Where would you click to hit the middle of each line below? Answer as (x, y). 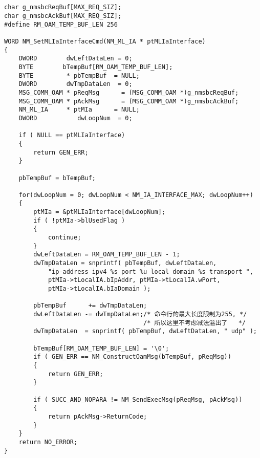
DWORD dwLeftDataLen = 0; (75, 59)
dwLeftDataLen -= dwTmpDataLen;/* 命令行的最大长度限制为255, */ (140, 314)
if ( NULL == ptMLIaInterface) (72, 135)
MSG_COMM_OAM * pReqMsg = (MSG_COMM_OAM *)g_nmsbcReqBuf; (129, 92)
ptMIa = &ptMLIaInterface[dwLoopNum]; (99, 212)
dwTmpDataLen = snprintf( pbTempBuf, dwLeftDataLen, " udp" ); (145, 331)
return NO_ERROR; (48, 442)
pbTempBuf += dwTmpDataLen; (90, 306)
